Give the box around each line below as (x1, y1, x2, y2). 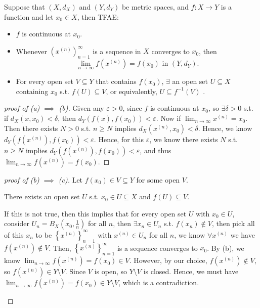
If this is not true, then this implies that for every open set (4, 208, 187, 218)
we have (230, 229, 255, 240)
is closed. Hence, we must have (143, 266, 239, 277)
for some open (136, 174, 180, 185)
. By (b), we (207, 242, 244, 253)
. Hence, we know (198, 122, 252, 133)
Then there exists (4, 122, 58, 133)
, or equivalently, (106, 85, 157, 96)
